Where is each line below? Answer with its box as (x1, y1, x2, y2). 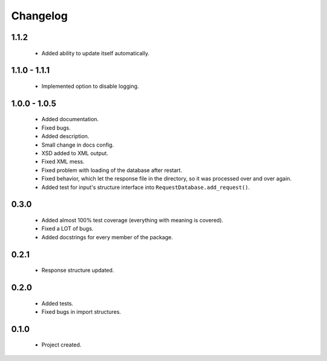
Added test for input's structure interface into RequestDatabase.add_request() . (41, 184, 251, 191)
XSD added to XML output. (41, 149, 108, 157)
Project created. (41, 341, 82, 348)
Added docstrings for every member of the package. (41, 233, 173, 240)
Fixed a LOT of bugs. (41, 225, 94, 233)
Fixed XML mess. (41, 158, 85, 165)
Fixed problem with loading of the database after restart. (41, 167, 183, 174)
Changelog (11, 9, 68, 22)
